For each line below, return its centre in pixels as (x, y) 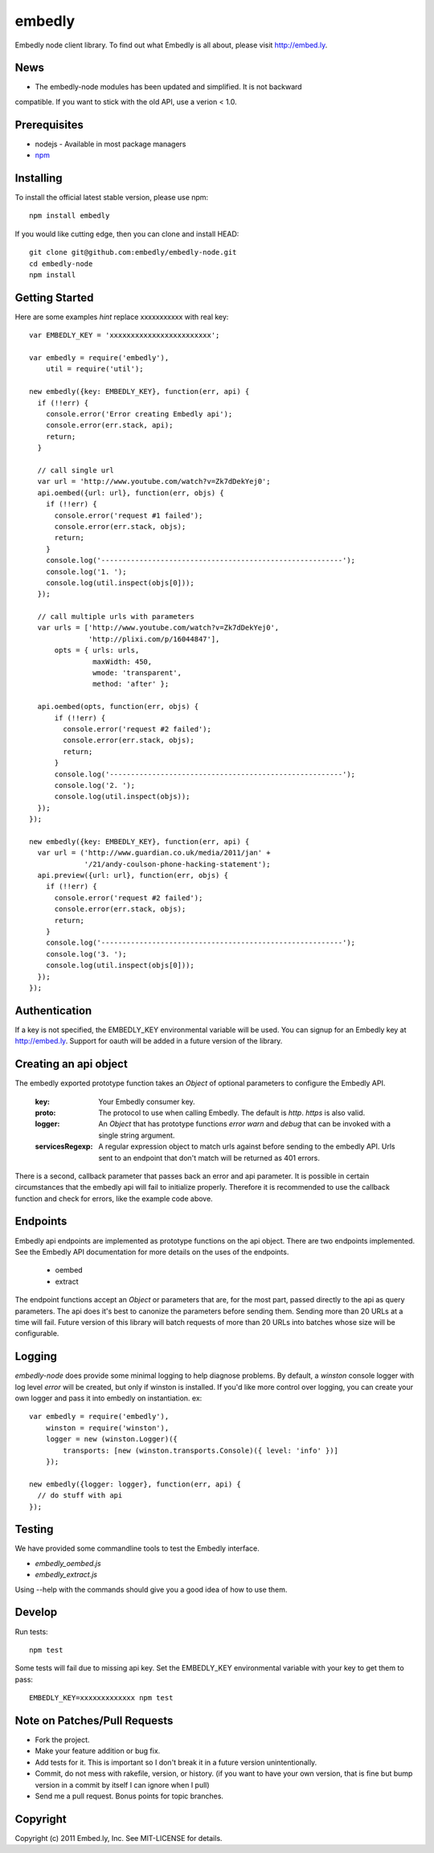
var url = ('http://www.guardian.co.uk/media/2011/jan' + (154, 853)
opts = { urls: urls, (97, 650)
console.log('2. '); (95, 785)
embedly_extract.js (66, 1575)
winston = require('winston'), (107, 1428)
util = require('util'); (94, 369)
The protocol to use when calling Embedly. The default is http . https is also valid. (232, 1113)
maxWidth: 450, (123, 662)
